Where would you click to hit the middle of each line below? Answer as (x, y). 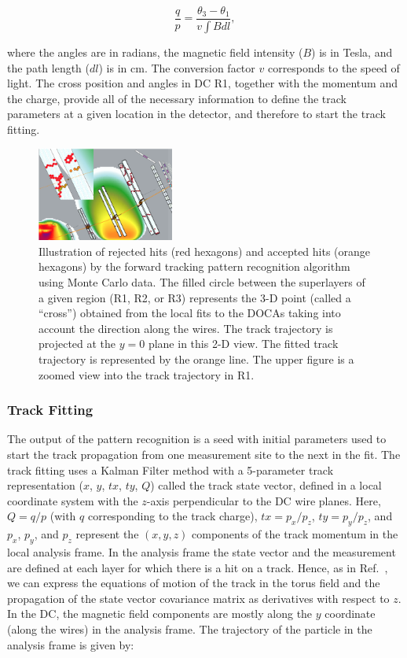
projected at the (77, 344)
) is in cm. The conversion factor (177, 67)
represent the (107, 534)
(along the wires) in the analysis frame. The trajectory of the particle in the (190, 628)
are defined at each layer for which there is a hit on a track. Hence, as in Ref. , (198, 567)
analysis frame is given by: (71, 644)
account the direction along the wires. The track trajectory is (186, 328)
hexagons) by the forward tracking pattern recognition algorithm (194, 266)
